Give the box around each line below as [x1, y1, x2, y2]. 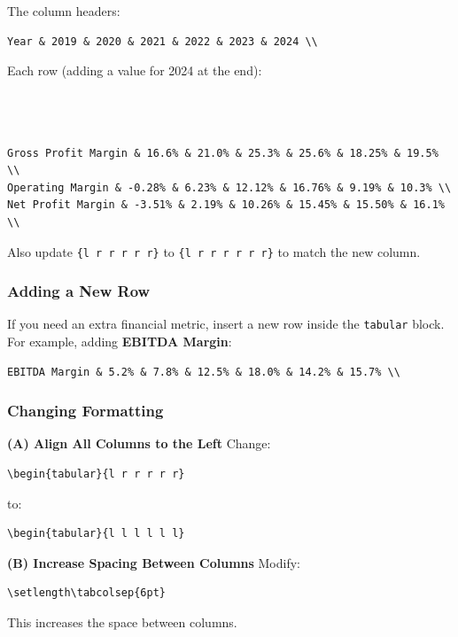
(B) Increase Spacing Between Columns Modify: [7, 553, 301, 571]
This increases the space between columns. [7, 613, 237, 632]
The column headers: [7, 2, 120, 19]
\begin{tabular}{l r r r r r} [7, 468, 185, 481]
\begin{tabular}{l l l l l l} [7, 527, 185, 540]
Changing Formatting [7, 400, 164, 422]
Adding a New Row [7, 280, 151, 302]
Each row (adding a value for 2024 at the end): [7, 61, 262, 80]
